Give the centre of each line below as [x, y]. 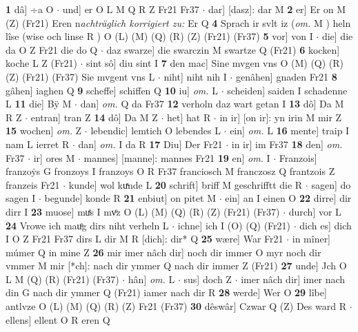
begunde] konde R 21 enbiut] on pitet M [130, 198]
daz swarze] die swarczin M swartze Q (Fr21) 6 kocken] [223, 49]
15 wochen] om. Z [44, 131]
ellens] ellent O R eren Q [58, 319]
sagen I [21, 198]
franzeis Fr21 [33, 184]
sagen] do [331, 184]
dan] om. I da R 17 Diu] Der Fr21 [150, 144]
